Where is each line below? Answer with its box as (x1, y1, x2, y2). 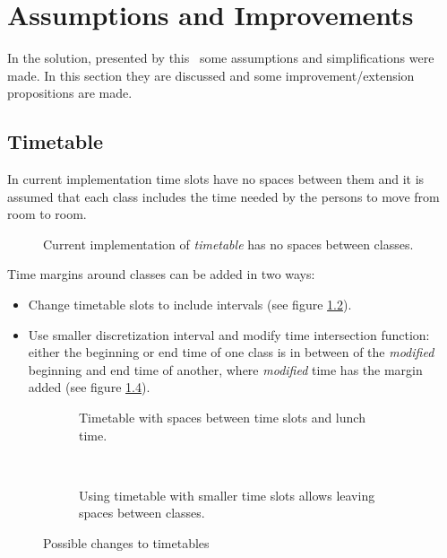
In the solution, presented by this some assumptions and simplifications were (7, 48, 434, 67)
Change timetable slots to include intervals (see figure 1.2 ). (28, 295, 352, 314)
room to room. (7, 205, 87, 223)
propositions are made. (7, 83, 133, 102)
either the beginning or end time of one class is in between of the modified (28, 343, 434, 362)
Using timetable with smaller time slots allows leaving (79, 485, 375, 504)
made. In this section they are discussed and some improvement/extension (7, 65, 415, 84)
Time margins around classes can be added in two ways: (7, 265, 315, 283)
